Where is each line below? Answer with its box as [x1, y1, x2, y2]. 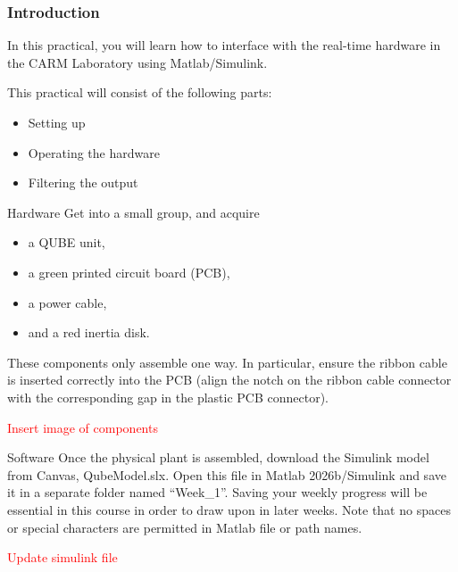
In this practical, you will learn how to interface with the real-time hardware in [7, 36, 441, 54]
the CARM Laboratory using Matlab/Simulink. [7, 53, 268, 71]
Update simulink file [7, 548, 118, 567]
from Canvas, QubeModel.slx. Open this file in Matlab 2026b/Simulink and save [7, 465, 446, 484]
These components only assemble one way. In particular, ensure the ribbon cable [7, 352, 447, 371]
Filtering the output [28, 173, 138, 192]
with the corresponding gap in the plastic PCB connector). [7, 387, 329, 406]
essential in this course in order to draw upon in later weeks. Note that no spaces [7, 500, 451, 518]
